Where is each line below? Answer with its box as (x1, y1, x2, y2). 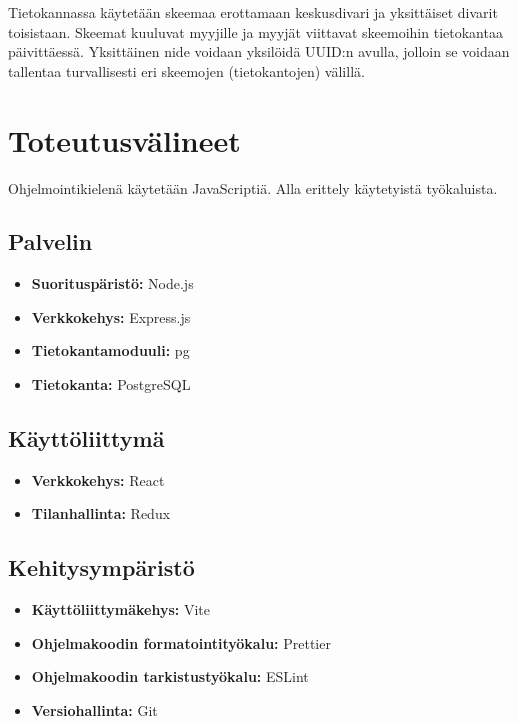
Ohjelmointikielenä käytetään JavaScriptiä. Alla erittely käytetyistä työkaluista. (8, 177, 498, 198)
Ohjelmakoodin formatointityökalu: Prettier (31, 632, 331, 653)
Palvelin (8, 226, 93, 257)
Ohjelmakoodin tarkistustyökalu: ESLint (31, 666, 309, 687)
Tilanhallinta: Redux (31, 503, 171, 524)
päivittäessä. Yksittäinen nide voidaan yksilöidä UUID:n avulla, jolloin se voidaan (8, 41, 510, 62)
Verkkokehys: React (31, 469, 165, 490)
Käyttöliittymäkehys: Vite (31, 599, 211, 620)
